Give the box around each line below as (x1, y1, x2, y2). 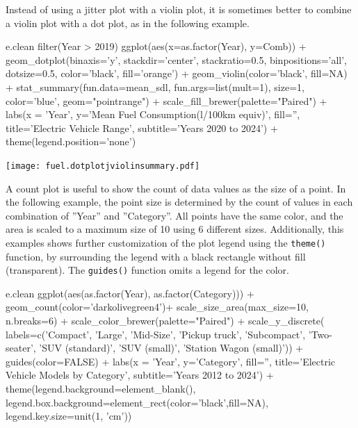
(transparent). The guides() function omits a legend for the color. (6, 263, 289, 277)
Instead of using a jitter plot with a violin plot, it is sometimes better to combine (6, 2, 352, 16)
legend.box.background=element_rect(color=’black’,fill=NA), (6, 395, 268, 409)
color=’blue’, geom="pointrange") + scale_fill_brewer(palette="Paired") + (6, 93, 327, 108)
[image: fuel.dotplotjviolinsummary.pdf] (6, 160, 200, 171)
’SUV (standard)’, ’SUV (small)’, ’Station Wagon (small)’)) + (39, 340, 304, 355)
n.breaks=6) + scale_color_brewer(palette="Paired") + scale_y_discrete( (6, 313, 325, 328)
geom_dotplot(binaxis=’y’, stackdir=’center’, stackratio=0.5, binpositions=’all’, (6, 52, 347, 67)
